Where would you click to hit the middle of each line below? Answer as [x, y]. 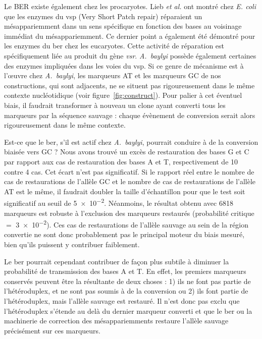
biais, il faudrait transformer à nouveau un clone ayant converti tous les [115, 105]
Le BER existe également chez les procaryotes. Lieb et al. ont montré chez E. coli [130, 6]
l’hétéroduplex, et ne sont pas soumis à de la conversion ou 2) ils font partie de [126, 291]
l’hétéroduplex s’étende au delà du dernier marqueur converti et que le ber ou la [128, 310]
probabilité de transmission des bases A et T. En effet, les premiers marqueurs [125, 271]
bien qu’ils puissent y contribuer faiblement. [72, 244]
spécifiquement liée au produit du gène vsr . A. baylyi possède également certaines [130, 55]
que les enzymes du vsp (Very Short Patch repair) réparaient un [103, 16]
